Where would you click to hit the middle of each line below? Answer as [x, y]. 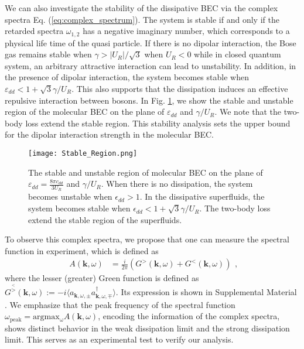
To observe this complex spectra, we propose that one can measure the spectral [147, 239]
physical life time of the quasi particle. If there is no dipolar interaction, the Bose [151, 42]
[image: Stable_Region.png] [83, 153]
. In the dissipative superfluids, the [202, 196]
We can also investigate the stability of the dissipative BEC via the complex [141, 8]
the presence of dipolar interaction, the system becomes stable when [127, 77]
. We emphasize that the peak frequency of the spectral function [120, 304]
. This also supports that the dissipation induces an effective [180, 89]
